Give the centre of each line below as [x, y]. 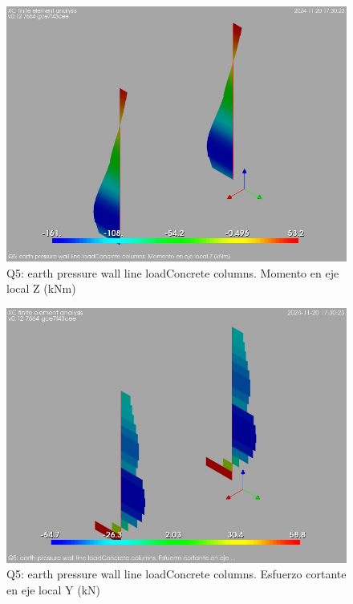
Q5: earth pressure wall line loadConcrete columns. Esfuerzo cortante [176, 574]
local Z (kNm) [41, 288]
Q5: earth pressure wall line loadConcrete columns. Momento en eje [173, 272]
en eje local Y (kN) [54, 589]
